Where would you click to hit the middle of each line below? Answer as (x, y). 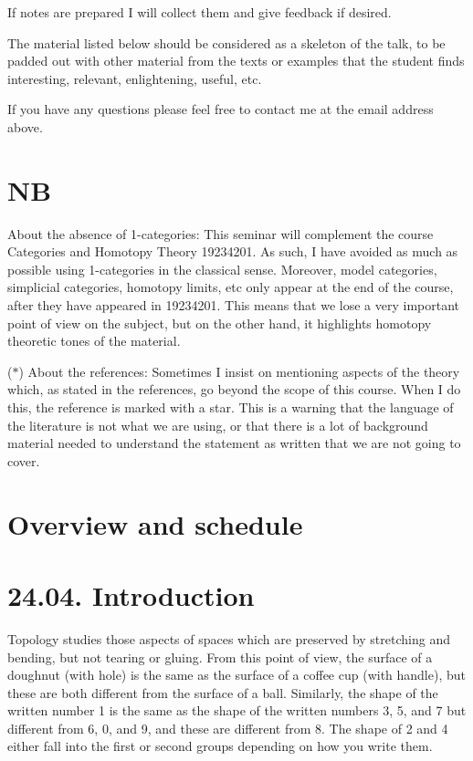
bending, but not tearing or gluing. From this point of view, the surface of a (220, 657)
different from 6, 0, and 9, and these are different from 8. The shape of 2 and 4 (228, 728)
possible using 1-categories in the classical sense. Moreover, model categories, (222, 269)
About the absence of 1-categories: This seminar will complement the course (221, 233)
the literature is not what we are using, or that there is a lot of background (218, 425)
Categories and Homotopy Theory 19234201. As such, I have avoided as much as (233, 251)
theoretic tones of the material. (94, 341)
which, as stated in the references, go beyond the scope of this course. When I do (234, 389)
